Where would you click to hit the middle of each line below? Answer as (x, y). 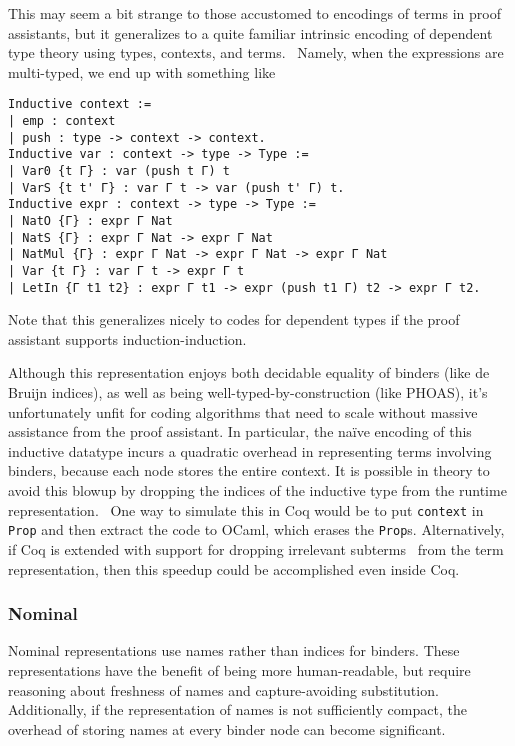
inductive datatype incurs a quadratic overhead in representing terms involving (250, 450)
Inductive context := (80, 104)
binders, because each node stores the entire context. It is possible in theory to (249, 470)
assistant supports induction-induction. (127, 338)
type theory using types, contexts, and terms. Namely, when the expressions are (256, 52)
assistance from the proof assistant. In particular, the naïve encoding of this (240, 431)
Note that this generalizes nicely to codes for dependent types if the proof (234, 319)
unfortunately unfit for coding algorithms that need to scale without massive (243, 411)
